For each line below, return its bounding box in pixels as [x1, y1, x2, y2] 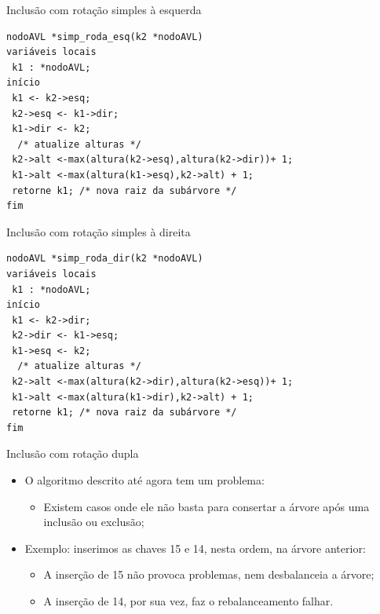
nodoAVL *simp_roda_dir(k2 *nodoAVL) [6, 253, 203, 265]
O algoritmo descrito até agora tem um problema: [24, 472, 265, 488]
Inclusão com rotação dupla [6, 445, 139, 462]
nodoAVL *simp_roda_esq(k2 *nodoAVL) [6, 31, 203, 42]
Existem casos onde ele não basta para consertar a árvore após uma [43, 498, 370, 514]
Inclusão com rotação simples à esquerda [6, 2, 202, 17]
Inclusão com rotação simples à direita [6, 223, 191, 239]
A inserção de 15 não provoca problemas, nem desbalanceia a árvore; [43, 566, 375, 583]
